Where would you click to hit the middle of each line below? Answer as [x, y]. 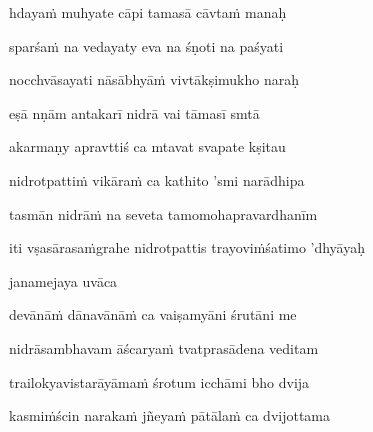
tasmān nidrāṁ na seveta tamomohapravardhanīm [163, 213]
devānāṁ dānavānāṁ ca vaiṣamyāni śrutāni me [153, 314]
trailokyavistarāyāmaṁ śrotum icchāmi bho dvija [159, 381]
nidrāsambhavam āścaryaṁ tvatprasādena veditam [164, 347]
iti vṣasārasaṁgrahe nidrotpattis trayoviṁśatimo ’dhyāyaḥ [187, 247]
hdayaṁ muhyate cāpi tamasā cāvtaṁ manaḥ [148, 12]
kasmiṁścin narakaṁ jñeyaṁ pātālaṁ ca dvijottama [170, 415]
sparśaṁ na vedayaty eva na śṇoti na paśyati [146, 45]
